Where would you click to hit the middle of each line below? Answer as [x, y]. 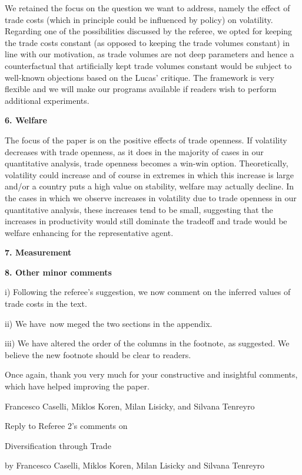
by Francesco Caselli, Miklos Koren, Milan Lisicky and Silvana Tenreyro [135, 465]
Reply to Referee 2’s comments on [66, 426]
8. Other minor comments [58, 272]
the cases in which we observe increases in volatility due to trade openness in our [151, 197]
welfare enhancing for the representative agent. [89, 232]
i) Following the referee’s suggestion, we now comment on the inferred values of [148, 292]
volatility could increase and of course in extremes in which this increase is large [150, 174]
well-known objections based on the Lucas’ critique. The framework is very [140, 77]
